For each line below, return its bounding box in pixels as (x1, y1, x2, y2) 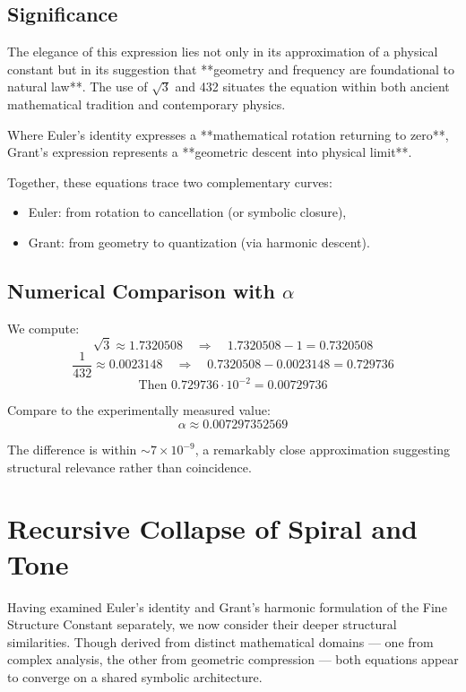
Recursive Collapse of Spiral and (7, 510, 418, 547)
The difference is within (7, 440, 137, 459)
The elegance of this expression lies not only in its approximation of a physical (7, 42, 438, 61)
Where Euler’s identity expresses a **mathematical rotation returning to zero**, (7, 125, 449, 143)
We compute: (7, 318, 80, 337)
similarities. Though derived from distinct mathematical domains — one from (7, 632, 434, 651)
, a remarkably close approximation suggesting (194, 440, 450, 459)
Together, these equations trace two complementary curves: (7, 172, 332, 191)
